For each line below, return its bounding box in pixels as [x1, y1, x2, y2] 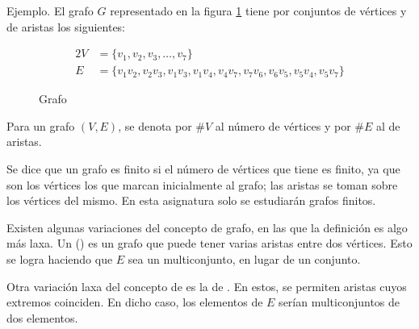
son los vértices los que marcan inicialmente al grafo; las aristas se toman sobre [6, 176, 398, 193]
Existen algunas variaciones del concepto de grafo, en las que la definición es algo [6, 219, 408, 235]
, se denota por [118, 117, 192, 134]
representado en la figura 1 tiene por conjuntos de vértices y [110, 2, 407, 19]
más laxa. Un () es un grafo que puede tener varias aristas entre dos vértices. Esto [6, 235, 413, 252]
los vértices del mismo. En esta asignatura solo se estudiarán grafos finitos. [6, 192, 376, 209]
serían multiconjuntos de [279, 294, 400, 310]
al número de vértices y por [215, 117, 351, 134]
